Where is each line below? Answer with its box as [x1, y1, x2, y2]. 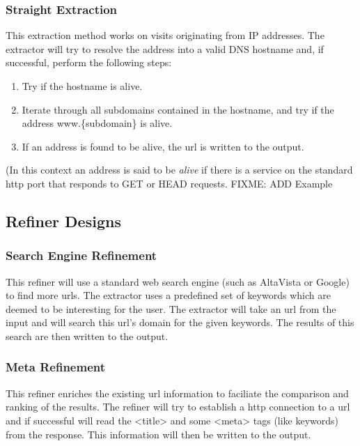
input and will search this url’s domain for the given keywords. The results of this [6, 315, 354, 330]
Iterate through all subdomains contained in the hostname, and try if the [22, 102, 334, 116]
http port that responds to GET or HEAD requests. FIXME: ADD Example [6, 176, 333, 190]
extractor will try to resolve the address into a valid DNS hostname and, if [6, 41, 324, 56]
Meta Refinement [6, 358, 106, 376]
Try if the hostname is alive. [22, 79, 143, 93]
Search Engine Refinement [6, 247, 157, 264]
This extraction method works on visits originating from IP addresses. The [6, 28, 324, 43]
